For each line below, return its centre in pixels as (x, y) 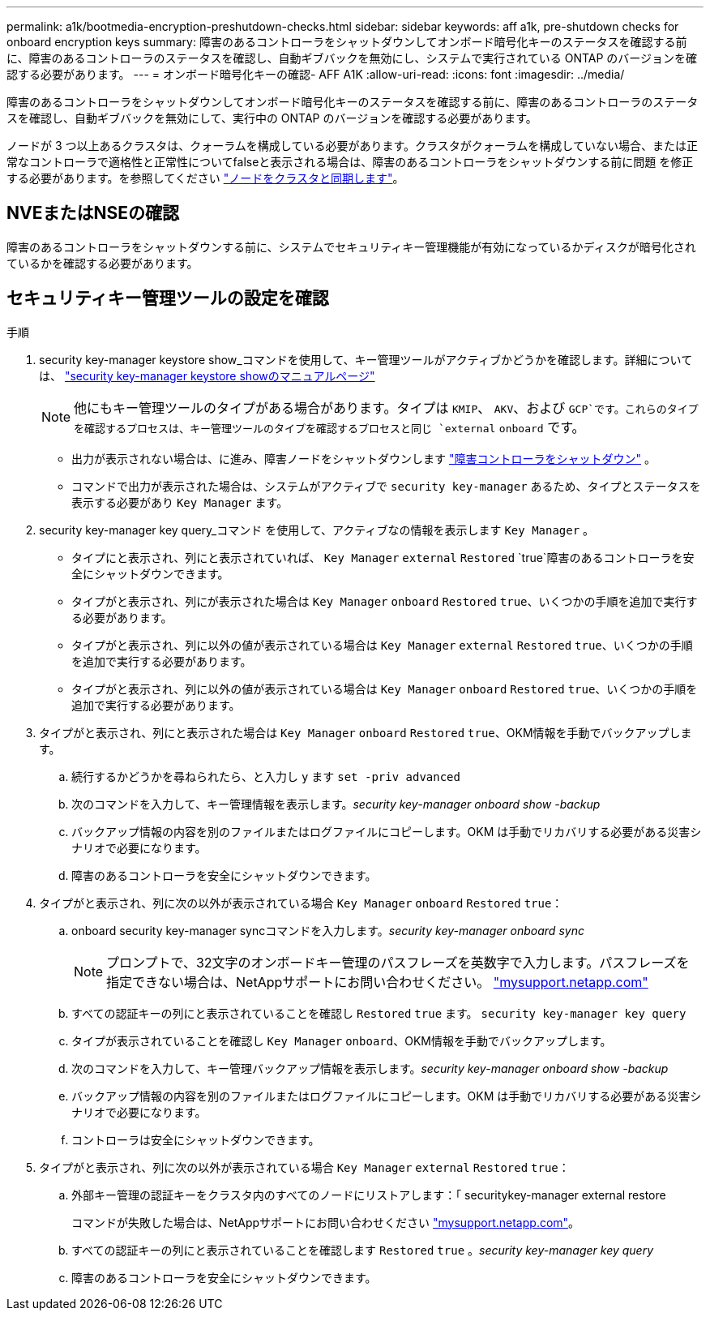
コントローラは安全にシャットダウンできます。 (196, 1139)
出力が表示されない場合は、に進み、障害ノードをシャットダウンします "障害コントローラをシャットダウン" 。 (364, 458)
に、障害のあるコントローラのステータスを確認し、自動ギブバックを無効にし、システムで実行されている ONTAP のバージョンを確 (352, 58)
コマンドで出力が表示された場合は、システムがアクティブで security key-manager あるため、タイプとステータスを (386, 486)
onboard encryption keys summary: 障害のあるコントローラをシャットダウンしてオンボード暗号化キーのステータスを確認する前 (347, 42)
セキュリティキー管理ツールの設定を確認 (168, 298)
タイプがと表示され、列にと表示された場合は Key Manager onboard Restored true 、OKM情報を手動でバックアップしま (366, 732)
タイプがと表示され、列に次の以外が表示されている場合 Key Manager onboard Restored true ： (301, 903)
